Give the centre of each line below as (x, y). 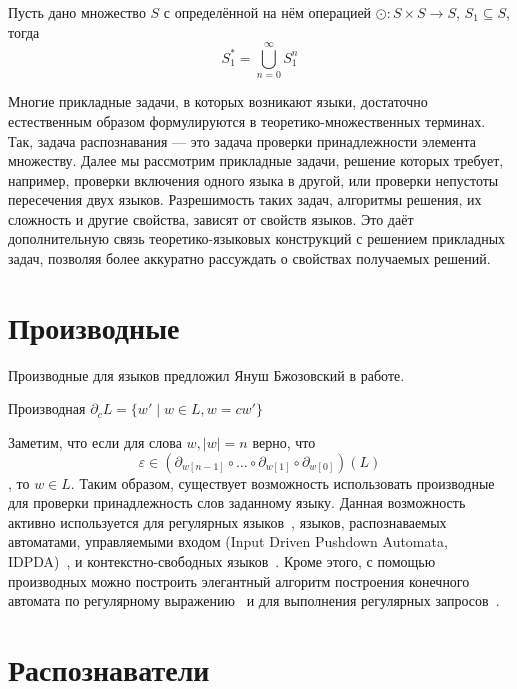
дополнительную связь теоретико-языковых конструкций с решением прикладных (257, 238)
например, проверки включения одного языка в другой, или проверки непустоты (253, 179)
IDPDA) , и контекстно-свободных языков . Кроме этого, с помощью (222, 560)
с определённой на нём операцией (267, 12)
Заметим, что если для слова (95, 441)
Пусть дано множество (77, 12)
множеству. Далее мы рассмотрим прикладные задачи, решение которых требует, (256, 160)
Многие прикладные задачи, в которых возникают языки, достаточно (218, 101)
